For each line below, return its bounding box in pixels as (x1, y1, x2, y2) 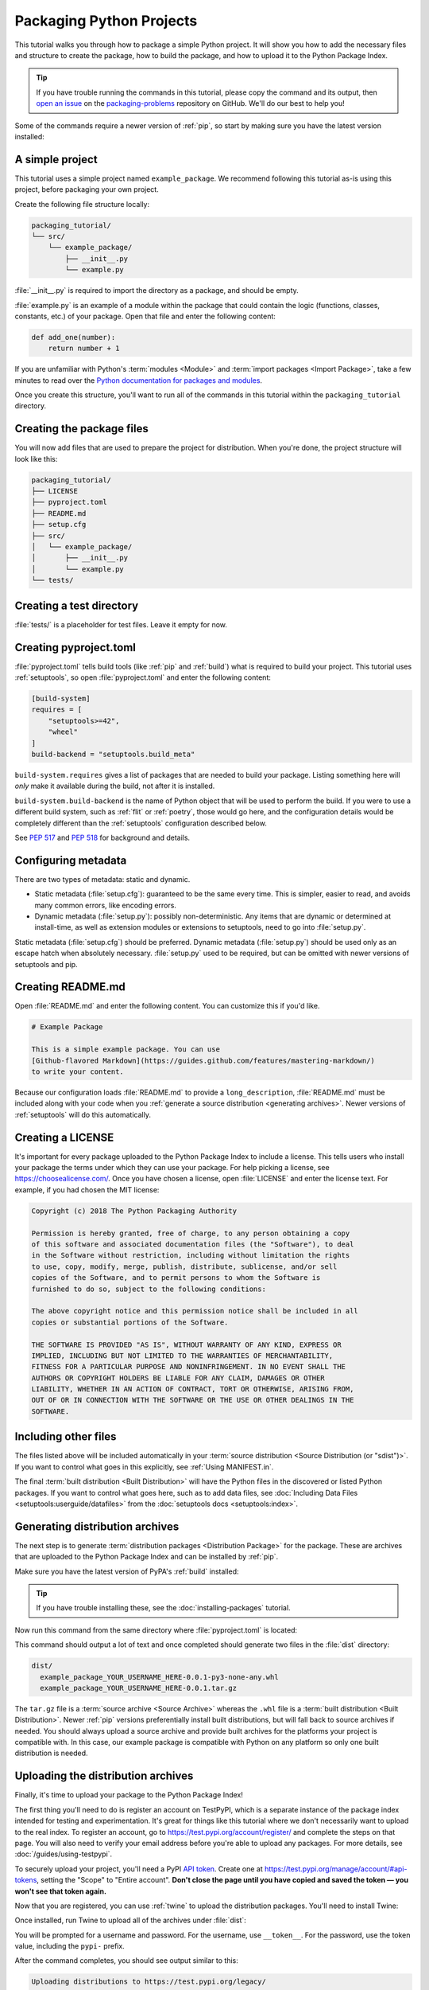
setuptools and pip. (14, 959, 79, 969)
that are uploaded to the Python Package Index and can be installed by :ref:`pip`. (14, 1552, 279, 1562)
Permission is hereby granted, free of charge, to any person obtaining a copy (31, 1228, 350, 1238)
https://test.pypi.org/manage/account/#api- (264, 1863, 408, 1874)
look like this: (14, 454, 58, 463)
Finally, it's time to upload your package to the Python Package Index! (14, 1790, 244, 1800)
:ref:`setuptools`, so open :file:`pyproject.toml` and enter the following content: (14, 673, 272, 682)
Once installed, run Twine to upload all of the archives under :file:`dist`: (14, 1915, 246, 1926)
